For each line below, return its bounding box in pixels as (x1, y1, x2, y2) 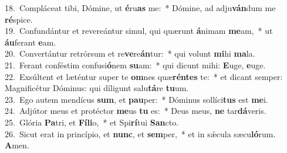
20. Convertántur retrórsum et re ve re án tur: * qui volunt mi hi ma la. (5, 47, 255, 60)
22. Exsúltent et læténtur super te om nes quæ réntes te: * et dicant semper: (5, 70, 283, 82)
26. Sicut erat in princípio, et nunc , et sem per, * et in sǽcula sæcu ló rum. (5, 127, 276, 140)
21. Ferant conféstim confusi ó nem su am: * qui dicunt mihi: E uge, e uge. (5, 58, 266, 71)
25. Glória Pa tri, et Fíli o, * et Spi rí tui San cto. (5, 116, 179, 128)
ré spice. (5, 13, 33, 25)
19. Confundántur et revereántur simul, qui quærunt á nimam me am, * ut (5, 25, 273, 37)
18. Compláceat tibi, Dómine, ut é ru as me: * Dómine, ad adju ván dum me (5, 2, 276, 13)
